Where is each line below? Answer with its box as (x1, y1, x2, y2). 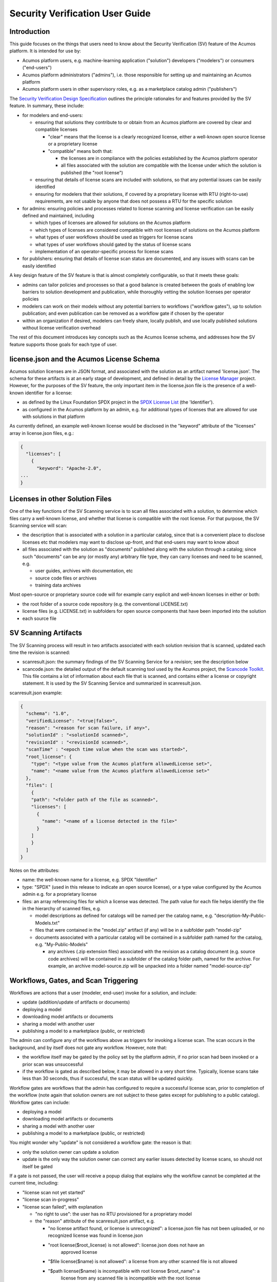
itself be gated (22, 1163, 53, 1169)
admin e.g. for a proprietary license (22, 891, 97, 897)
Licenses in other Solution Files (9, 495, 112, 504)
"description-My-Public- (214, 913, 266, 919)
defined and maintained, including (22, 213, 94, 219)
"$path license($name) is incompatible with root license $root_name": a (48, 1268, 200, 1274)
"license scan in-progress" (22, 1196, 80, 1203)
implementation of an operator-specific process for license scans (35, 249, 174, 254)
